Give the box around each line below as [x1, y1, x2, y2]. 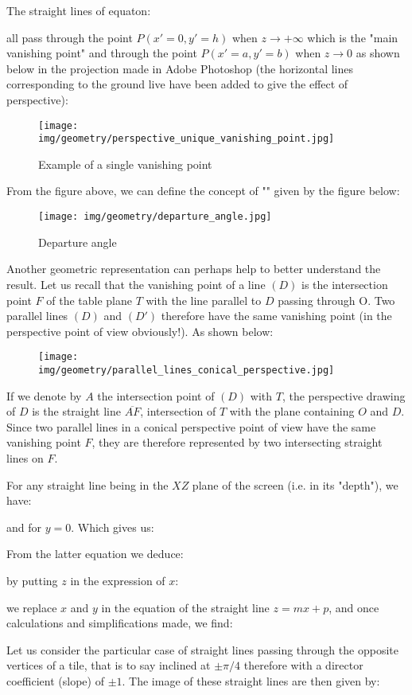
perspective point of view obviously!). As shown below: [6, 322, 274, 339]
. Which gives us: [71, 518, 154, 535]
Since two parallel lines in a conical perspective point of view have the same [6, 418, 376, 435]
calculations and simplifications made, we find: [6, 615, 233, 631]
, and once [328, 599, 379, 615]
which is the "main [307, 29, 398, 45]
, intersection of [140, 403, 216, 420]
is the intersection [301, 275, 388, 292]
